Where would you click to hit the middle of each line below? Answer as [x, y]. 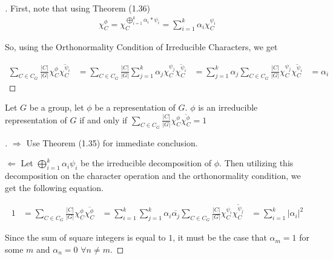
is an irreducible [228, 107]
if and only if [104, 119]
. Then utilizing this [256, 163]
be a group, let [57, 107]
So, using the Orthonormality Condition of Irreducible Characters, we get [141, 47]
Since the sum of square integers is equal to [85, 237]
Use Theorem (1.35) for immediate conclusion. [112, 142]
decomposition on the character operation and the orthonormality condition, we [153, 176]
